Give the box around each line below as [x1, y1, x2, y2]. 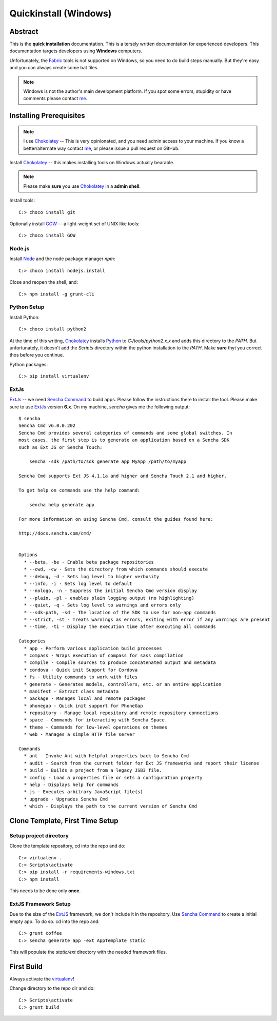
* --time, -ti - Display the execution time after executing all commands [24, 624, 216, 630]
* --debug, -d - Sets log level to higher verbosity [24, 574, 160, 579]
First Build [9, 962, 43, 971]
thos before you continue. [9, 352, 64, 358]
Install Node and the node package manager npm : [9, 256, 115, 262]
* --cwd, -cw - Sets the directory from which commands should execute [24, 566, 208, 572]
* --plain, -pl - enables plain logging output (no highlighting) [24, 595, 194, 601]
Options [18, 552, 38, 558]
